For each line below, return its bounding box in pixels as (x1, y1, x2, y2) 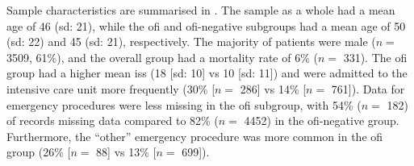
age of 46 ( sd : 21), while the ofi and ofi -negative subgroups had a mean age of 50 (6, 17, 406, 34)
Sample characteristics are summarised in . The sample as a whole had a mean (6, 2, 395, 18)
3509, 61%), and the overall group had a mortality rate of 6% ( (6, 48, 318, 65)
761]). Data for (331, 80, 405, 97)
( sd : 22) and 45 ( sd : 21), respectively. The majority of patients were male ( (6, 33, 376, 50)
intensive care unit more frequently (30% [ (6, 80, 215, 97)
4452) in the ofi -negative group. (244, 112, 399, 129)
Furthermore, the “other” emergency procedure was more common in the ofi (6, 127, 383, 144)
